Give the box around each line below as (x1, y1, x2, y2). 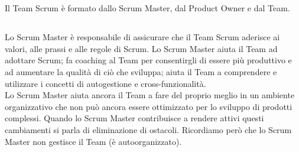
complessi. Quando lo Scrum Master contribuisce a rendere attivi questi (5, 112, 264, 124)
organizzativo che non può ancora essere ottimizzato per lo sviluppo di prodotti (5, 100, 292, 112)
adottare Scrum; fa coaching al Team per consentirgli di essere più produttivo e (5, 54, 292, 66)
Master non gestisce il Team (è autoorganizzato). (5, 135, 182, 147)
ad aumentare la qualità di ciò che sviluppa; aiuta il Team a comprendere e (5, 65, 277, 77)
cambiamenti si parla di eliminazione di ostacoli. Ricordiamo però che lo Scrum (5, 123, 292, 135)
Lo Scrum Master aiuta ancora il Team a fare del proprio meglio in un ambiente (5, 89, 295, 101)
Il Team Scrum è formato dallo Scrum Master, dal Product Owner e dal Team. (5, 2, 290, 14)
